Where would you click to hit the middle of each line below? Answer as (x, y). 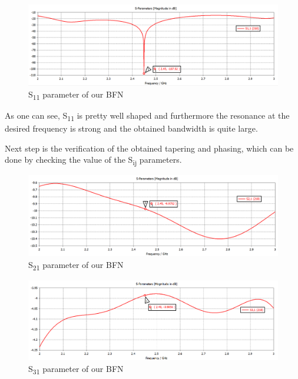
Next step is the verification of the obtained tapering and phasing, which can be (149, 148)
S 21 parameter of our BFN (76, 265)
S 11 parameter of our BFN (76, 95)
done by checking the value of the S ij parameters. (93, 160)
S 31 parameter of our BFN (76, 369)
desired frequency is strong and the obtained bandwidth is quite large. (131, 128)
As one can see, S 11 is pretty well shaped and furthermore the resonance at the (147, 116)
